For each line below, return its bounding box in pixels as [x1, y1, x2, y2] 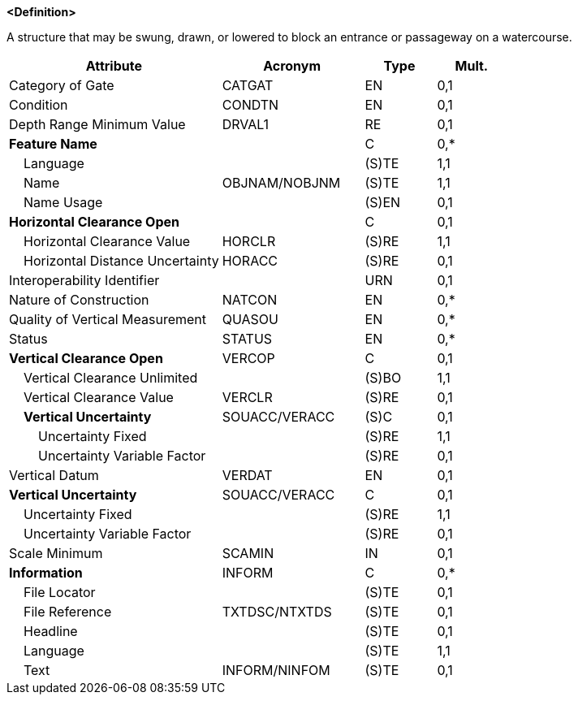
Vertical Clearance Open [9, 350, 163, 366]
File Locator [24, 584, 96, 600]
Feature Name [9, 136, 97, 152]
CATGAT [222, 77, 274, 93]
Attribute [85, 58, 142, 74]
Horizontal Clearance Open [9, 214, 179, 230]
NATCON [222, 292, 278, 308]
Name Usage [24, 194, 103, 210]
